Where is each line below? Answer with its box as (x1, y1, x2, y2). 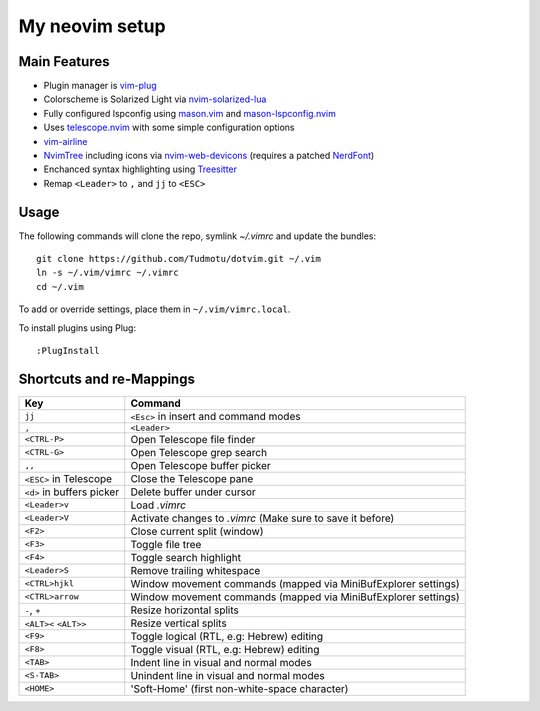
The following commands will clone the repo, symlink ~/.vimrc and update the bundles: (18, 230, 377, 242)
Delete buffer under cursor (130, 485, 256, 499)
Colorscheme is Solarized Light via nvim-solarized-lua (43, 93, 267, 105)
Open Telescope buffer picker (130, 458, 272, 472)
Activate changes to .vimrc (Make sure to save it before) (130, 511, 395, 525)
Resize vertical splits (130, 616, 227, 630)
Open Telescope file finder (130, 432, 256, 446)
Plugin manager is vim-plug (43, 80, 157, 92)
